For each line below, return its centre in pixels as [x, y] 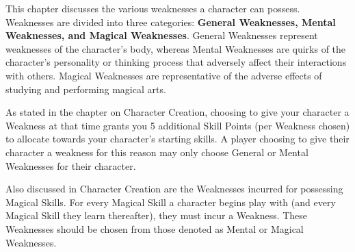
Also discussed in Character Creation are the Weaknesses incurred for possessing [174, 189]
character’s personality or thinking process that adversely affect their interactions [176, 62]
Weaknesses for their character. [71, 165]
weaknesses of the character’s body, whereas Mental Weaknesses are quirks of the [176, 48]
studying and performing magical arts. [86, 89]
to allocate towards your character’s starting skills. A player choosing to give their [177, 139]
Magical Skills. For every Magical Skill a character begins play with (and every [171, 202]
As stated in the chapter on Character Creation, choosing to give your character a [177, 112]
